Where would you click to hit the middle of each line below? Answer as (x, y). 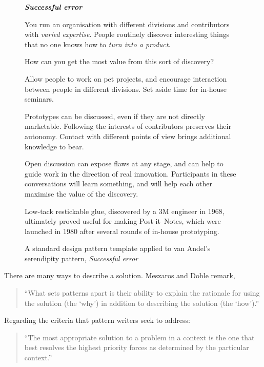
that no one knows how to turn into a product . (98, 44)
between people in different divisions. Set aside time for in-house (126, 89)
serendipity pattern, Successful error (82, 258)
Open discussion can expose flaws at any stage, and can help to (124, 163)
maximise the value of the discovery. (82, 193)
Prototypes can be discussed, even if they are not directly (115, 116)
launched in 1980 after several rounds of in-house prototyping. (122, 231)
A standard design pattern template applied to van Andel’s (118, 248)
